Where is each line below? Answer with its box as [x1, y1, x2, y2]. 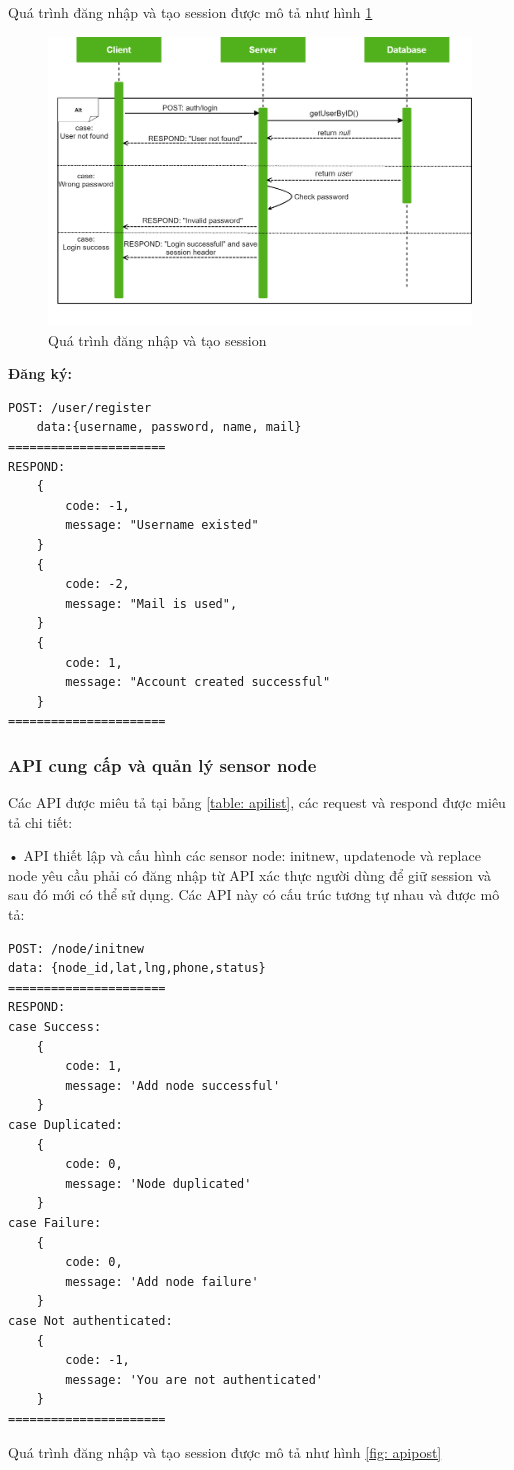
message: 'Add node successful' [65, 1078, 281, 1093]
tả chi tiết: [8, 811, 73, 832]
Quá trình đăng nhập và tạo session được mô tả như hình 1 [8, 2, 373, 22]
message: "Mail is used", [65, 596, 238, 611]
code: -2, [65, 577, 130, 592]
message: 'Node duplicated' [65, 1176, 252, 1191]
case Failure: [8, 1215, 102, 1230]
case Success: [8, 1020, 102, 1035]
